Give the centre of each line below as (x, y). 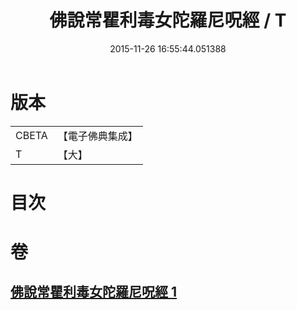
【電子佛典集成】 (97, 136)
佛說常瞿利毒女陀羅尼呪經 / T (168, 20)
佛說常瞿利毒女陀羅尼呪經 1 (94, 292)
